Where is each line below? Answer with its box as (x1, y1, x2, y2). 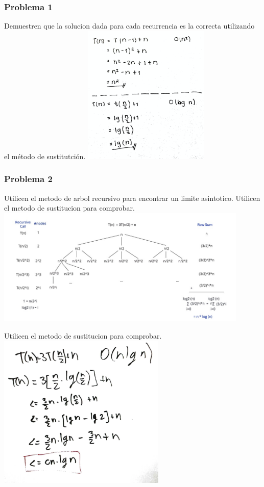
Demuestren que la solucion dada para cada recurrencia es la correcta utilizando (4, 20, 255, 31)
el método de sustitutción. (4, 150, 86, 161)
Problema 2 (4, 172, 53, 185)
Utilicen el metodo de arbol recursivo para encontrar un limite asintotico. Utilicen (4, 192, 260, 203)
